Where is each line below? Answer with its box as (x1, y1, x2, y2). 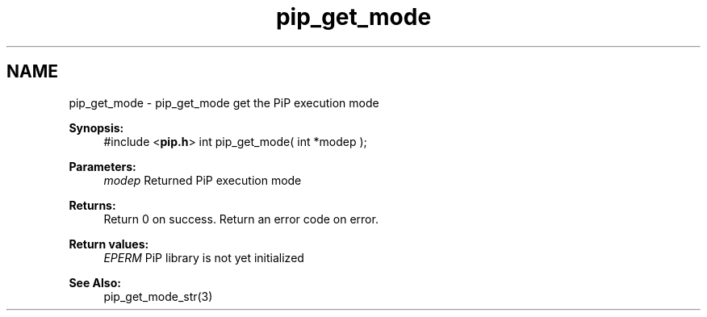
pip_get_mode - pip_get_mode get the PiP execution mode (69, 95, 379, 110)
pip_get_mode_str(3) (103, 289, 213, 303)
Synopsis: (69, 120, 124, 135)
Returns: (69, 198, 116, 212)
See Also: (69, 275, 121, 290)
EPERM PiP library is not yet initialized (103, 250, 304, 265)
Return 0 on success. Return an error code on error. (103, 211, 379, 226)
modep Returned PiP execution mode (103, 173, 302, 187)
